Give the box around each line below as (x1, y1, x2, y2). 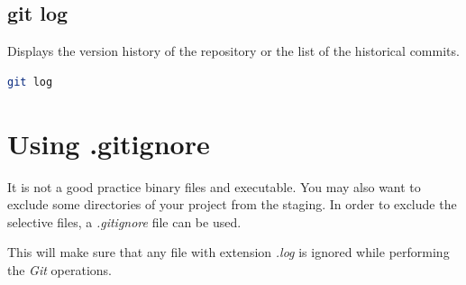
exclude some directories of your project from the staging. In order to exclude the (7, 195, 457, 214)
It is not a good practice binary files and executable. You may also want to (7, 177, 421, 196)
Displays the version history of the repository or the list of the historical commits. (7, 41, 460, 60)
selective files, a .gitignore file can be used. (7, 212, 242, 231)
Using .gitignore (7, 124, 210, 161)
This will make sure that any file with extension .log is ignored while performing (7, 243, 450, 262)
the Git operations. (7, 260, 112, 279)
